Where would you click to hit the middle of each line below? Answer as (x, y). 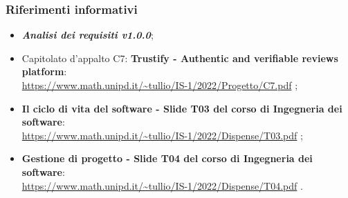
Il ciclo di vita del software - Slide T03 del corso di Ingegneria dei (182, 108)
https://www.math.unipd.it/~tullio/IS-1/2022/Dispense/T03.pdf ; (162, 135)
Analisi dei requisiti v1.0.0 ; (88, 35)
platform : (44, 71)
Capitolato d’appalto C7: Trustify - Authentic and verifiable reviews (180, 58)
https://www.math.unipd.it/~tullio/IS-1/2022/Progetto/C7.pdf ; (160, 85)
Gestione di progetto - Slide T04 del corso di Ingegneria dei (167, 158)
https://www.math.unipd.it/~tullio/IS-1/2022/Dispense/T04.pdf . (162, 185)
